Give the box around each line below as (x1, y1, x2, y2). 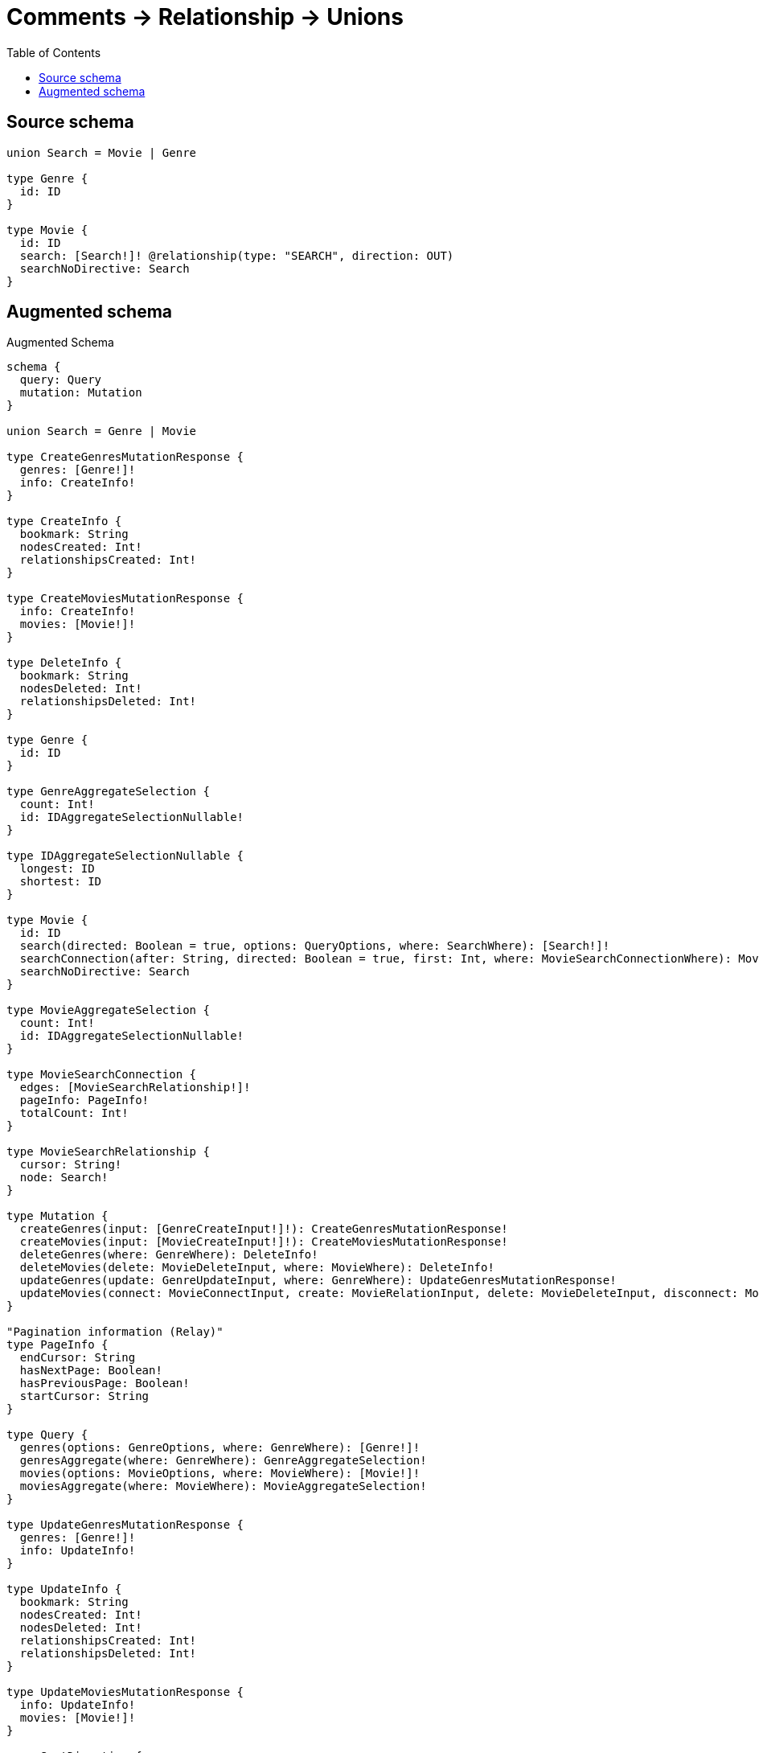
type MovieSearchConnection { (6, 1068, 197, 1082)
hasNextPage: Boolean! (19, 1364, 162, 1377)
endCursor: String (19, 1351, 136, 1365)
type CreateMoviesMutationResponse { (6, 592, 244, 606)
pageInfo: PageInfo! (19, 1094, 150, 1107)
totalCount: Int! (19, 1106, 129, 1120)
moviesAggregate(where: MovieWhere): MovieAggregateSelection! (19, 1480, 427, 1493)
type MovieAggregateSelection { (6, 1004, 210, 1017)
